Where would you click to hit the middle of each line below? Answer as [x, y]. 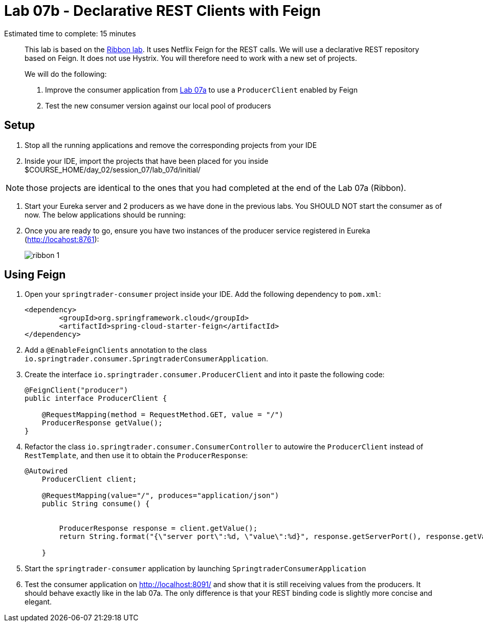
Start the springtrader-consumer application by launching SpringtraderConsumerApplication [195, 569]
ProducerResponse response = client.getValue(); [158, 528]
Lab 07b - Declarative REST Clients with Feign [162, 11]
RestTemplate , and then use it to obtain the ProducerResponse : [136, 456]
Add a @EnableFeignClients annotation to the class [116, 350]
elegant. [38, 602]
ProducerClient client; [89, 479]
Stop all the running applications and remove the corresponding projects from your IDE [171, 145]
